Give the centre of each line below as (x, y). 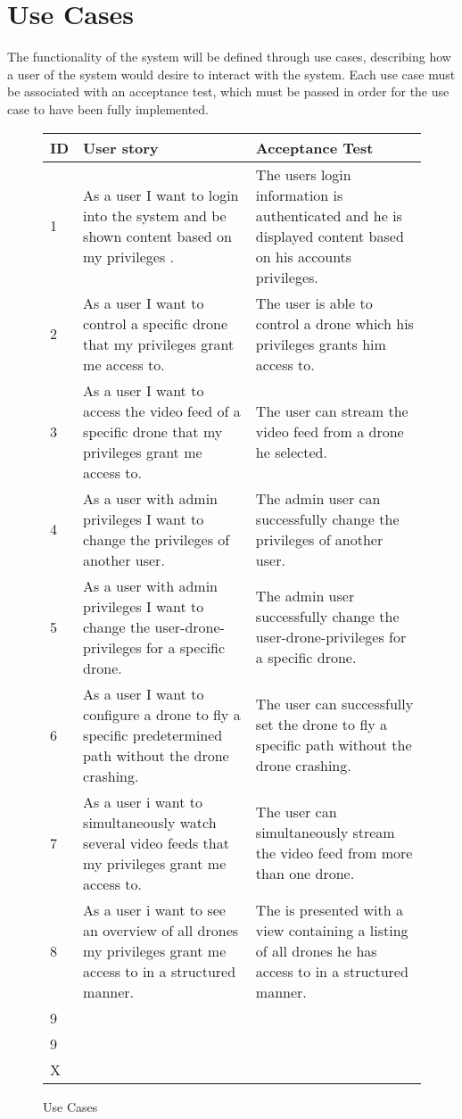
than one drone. (305, 873)
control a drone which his (334, 323)
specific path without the (334, 745)
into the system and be (155, 215)
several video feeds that (156, 842)
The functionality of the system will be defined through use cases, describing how (229, 57)
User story (121, 147)
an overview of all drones (161, 930)
